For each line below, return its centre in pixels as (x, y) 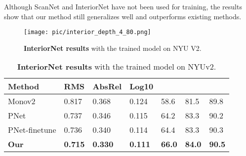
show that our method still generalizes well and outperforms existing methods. (123, 16)
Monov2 (22, 101)
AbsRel (107, 86)
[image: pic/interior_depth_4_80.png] (87, 32)
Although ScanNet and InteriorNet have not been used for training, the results (123, 6)
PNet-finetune (32, 130)
